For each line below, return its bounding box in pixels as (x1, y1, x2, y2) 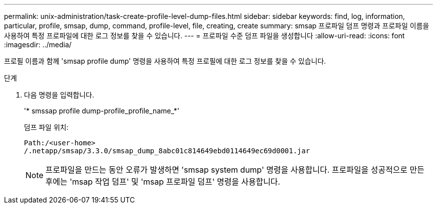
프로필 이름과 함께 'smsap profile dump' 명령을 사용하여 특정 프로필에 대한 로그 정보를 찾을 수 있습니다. (4, 57, 326, 65)
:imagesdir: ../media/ (4, 40, 72, 49)
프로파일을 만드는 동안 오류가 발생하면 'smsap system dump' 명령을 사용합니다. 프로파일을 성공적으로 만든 (45, 165, 425, 175)
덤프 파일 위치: (24, 123, 69, 131)
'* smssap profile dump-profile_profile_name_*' (24, 106, 180, 115)
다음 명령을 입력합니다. (24, 91, 94, 99)
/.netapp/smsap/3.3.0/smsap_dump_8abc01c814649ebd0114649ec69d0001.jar (24, 147, 310, 155)
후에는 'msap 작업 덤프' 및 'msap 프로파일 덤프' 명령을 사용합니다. (45, 177, 280, 187)
